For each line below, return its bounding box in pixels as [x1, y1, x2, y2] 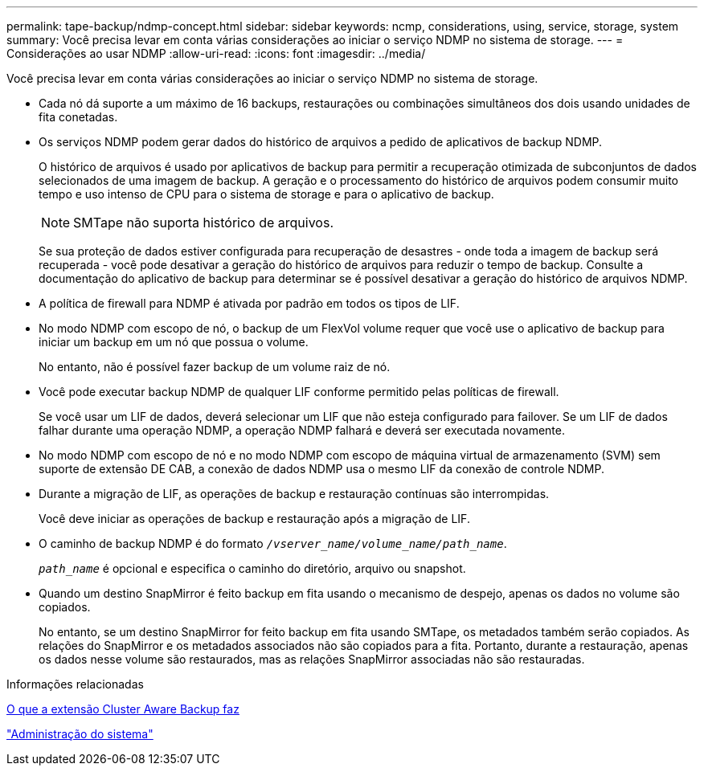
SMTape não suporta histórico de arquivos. [73, 214, 334, 231]
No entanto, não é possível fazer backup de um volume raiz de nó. [39, 360, 391, 374]
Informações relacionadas [6, 677, 144, 691]
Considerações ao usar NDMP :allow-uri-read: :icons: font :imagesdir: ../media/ [6, 47, 426, 60]
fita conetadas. [39, 110, 118, 124]
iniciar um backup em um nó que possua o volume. [39, 335, 309, 349]
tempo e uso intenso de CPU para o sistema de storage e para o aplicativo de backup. [39, 187, 494, 201]
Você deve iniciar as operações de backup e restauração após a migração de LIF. [39, 512, 470, 525]
